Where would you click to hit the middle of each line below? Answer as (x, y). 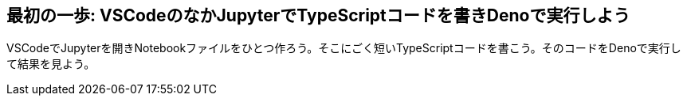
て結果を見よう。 (51, 64)
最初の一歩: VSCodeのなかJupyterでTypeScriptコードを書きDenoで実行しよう (318, 15)
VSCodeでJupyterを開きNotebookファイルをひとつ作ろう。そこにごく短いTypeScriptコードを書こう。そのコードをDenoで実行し (344, 48)
